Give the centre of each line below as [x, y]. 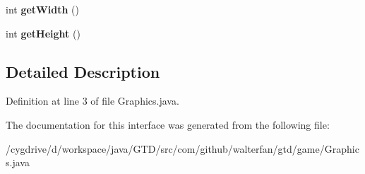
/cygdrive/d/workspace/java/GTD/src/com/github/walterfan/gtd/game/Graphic [182, 148]
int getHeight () [43, 33]
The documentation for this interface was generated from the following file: [168, 124]
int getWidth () [42, 9]
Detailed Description [83, 71]
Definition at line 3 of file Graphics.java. [92, 101]
